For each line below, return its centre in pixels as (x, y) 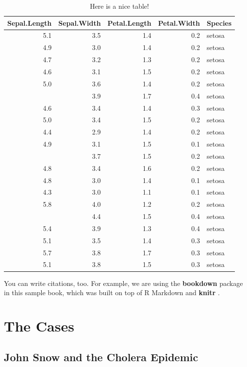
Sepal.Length (30, 23)
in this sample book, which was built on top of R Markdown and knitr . (112, 292)
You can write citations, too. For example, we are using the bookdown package (123, 283)
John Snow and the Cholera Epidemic (101, 357)
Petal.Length (129, 23)
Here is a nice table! (119, 6)
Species (219, 23)
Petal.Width (179, 23)
